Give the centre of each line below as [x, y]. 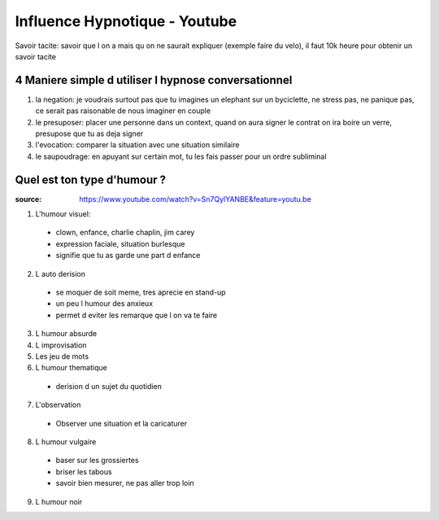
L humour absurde [66, 334]
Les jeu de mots [62, 356]
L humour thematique [71, 368]
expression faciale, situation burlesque [121, 243]
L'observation [58, 405]
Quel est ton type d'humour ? [91, 179]
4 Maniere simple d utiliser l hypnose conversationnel [154, 80]
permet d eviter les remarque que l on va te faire [137, 315]
